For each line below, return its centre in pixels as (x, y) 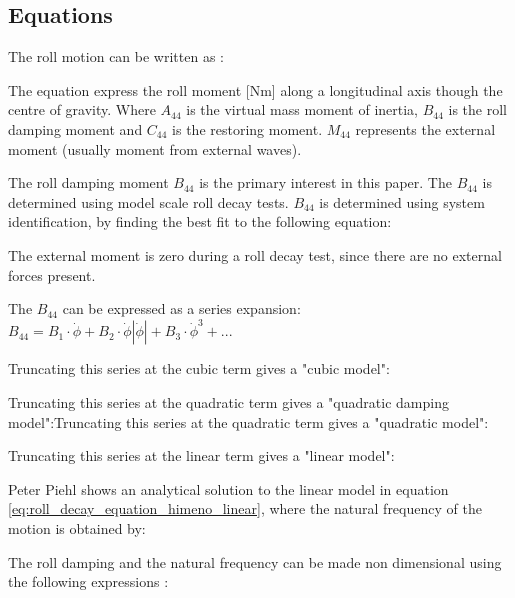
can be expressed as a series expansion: (181, 308)
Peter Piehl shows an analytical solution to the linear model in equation (228, 488)
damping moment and (75, 128)
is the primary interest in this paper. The (325, 182)
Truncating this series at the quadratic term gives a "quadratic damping (228, 402)
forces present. (52, 274)
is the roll (477, 109)
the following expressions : (88, 581)
